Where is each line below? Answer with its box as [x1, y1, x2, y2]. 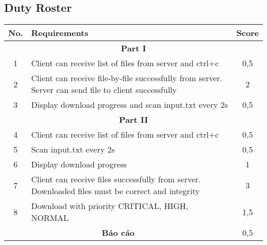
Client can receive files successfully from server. [31, 173, 201, 185]
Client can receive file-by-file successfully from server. [31, 72, 222, 84]
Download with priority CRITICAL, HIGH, [31, 200, 188, 212]
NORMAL [31, 212, 69, 224]
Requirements [31, 27, 88, 39]
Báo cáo [102, 227, 135, 239]
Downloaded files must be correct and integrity [31, 185, 200, 197]
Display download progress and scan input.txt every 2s [31, 99, 228, 111]
